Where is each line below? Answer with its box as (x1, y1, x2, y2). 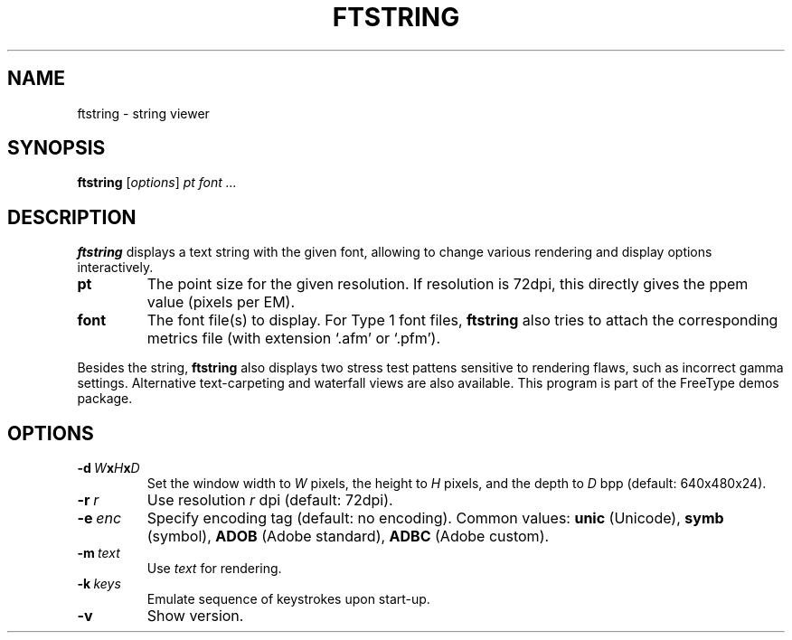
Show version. (146, 607, 244, 626)
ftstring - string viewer (77, 105, 210, 121)
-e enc (77, 509, 122, 528)
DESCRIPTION (7, 205, 137, 229)
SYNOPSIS (7, 136, 106, 160)
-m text (77, 545, 120, 561)
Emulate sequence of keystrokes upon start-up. (146, 591, 430, 607)
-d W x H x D (77, 460, 140, 476)
